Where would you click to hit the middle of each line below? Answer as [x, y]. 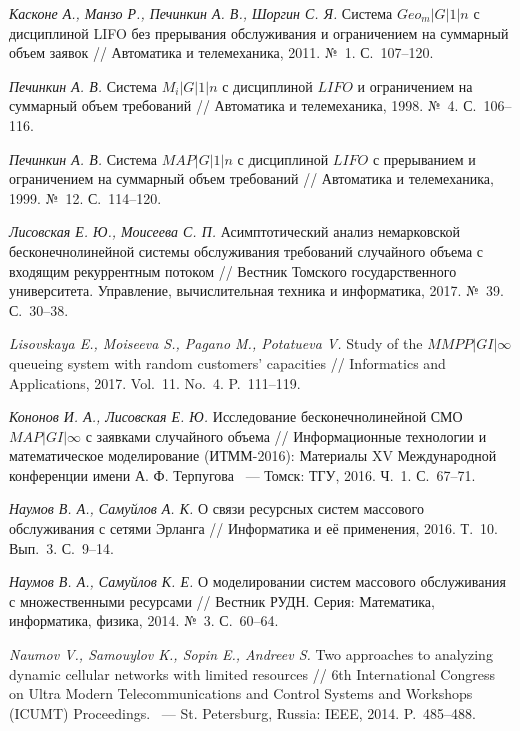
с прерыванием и [424, 158]
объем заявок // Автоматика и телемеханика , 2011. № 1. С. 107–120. [221, 52]
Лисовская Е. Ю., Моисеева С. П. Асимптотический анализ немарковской [234, 231]
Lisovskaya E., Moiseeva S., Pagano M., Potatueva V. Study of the [216, 343]
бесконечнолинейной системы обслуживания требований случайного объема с [246, 250]
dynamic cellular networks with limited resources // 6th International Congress [252, 673]
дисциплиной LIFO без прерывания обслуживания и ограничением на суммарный [259, 32]
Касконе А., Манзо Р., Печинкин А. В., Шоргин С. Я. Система [201, 13]
